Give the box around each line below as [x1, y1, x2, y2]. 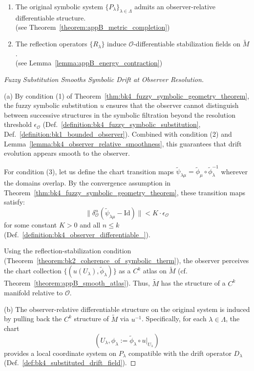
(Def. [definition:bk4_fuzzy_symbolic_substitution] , [42, 119, 201, 129]
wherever [221, 166, 248, 176]
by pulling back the [4, 313, 62, 324]
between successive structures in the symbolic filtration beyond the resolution [4, 109, 235, 120]
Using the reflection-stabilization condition [4, 246, 131, 256]
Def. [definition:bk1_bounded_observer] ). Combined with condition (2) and [4, 128, 232, 139]
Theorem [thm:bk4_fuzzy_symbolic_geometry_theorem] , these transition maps [4, 187, 245, 197]
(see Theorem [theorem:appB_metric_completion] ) [15, 22, 170, 32]
